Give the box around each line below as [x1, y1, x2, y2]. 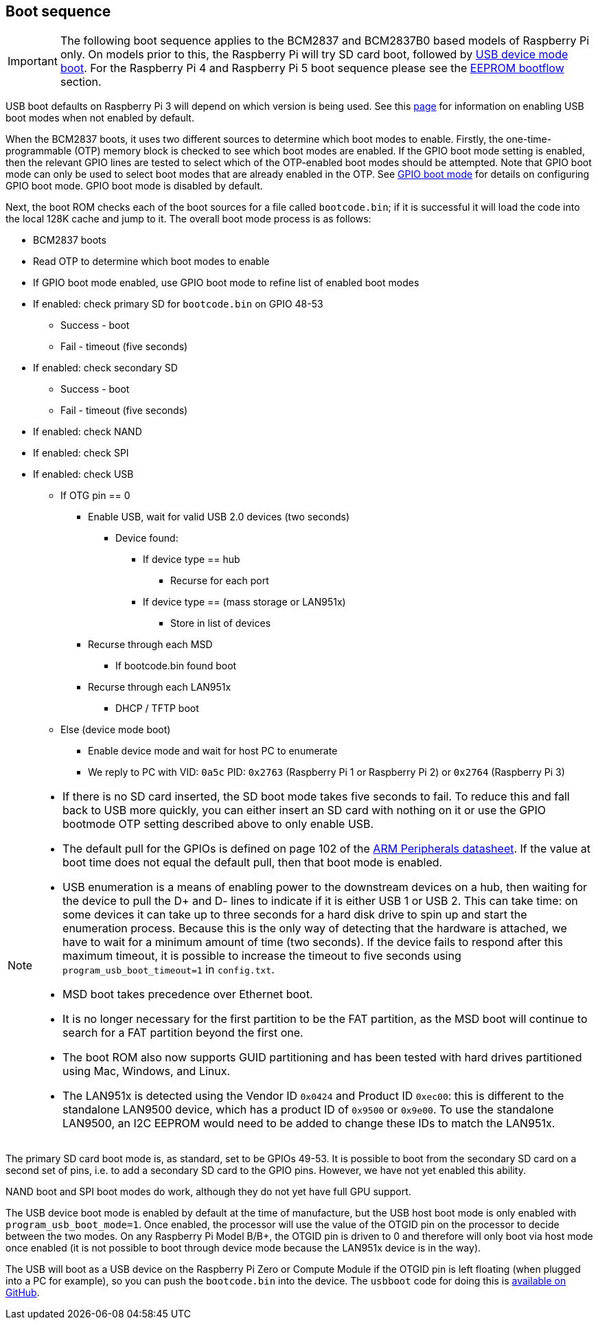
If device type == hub [143, 553, 240, 566]
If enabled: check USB [33, 468, 134, 481]
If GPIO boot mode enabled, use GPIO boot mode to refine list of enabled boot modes [33, 277, 419, 289]
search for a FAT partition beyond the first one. [62, 1026, 303, 1040]
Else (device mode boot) [60, 724, 171, 736]
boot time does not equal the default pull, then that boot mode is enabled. [62, 855, 443, 870]
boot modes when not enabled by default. [5, 112, 194, 124]
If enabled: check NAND [33, 426, 142, 438]
